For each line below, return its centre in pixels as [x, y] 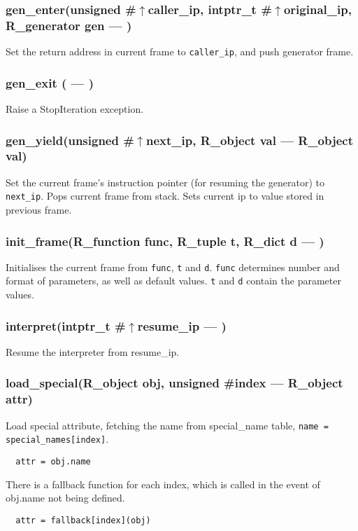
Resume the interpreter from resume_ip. [93, 351]
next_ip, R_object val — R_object [249, 140]
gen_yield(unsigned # [70, 140]
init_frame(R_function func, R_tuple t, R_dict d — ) [165, 241]
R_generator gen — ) [69, 25]
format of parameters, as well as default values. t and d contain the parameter [173, 281]
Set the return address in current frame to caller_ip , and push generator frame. [180, 51]
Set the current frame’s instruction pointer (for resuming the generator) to [165, 182]
